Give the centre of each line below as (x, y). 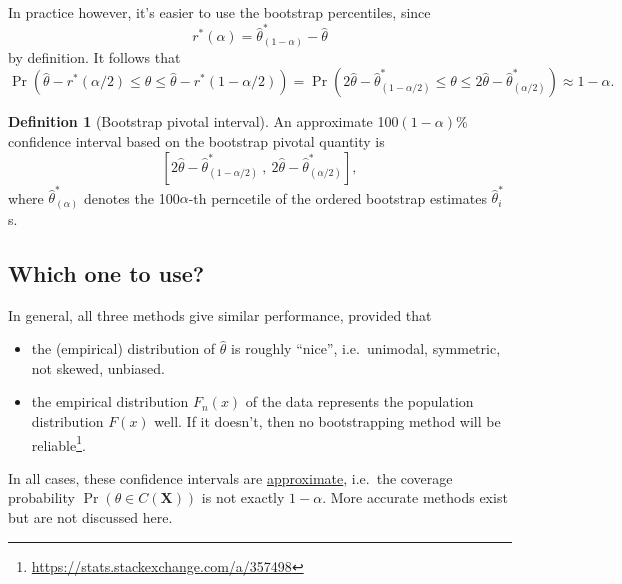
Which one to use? (106, 272)
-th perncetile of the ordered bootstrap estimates (337, 197)
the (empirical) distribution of (123, 348)
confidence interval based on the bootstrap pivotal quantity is (196, 141)
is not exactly (243, 497)
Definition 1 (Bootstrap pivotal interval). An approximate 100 (203, 121)
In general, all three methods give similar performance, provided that (220, 314)
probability (41, 497)
